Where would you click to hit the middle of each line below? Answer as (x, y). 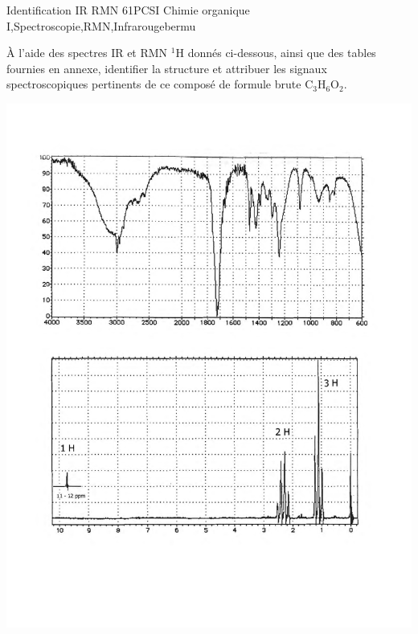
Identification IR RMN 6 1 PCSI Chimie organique (128, 10)
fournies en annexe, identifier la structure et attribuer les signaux (167, 68)
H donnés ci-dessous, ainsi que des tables (276, 53)
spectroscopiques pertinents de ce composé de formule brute (154, 84)
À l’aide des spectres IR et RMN (87, 53)
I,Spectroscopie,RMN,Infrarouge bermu (101, 25)
